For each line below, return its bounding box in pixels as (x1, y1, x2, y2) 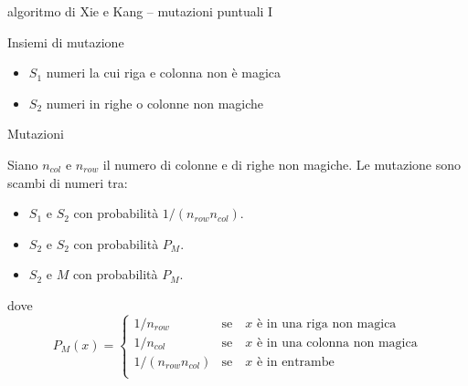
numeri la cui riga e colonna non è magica (46, 63, 282, 82)
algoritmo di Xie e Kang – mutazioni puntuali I (7, 2, 273, 20)
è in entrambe (256, 355, 335, 369)
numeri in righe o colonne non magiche (46, 93, 264, 112)
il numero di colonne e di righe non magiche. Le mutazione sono (102, 154, 462, 173)
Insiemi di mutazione (7, 32, 124, 51)
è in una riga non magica (256, 317, 397, 330)
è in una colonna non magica (256, 336, 418, 349)
